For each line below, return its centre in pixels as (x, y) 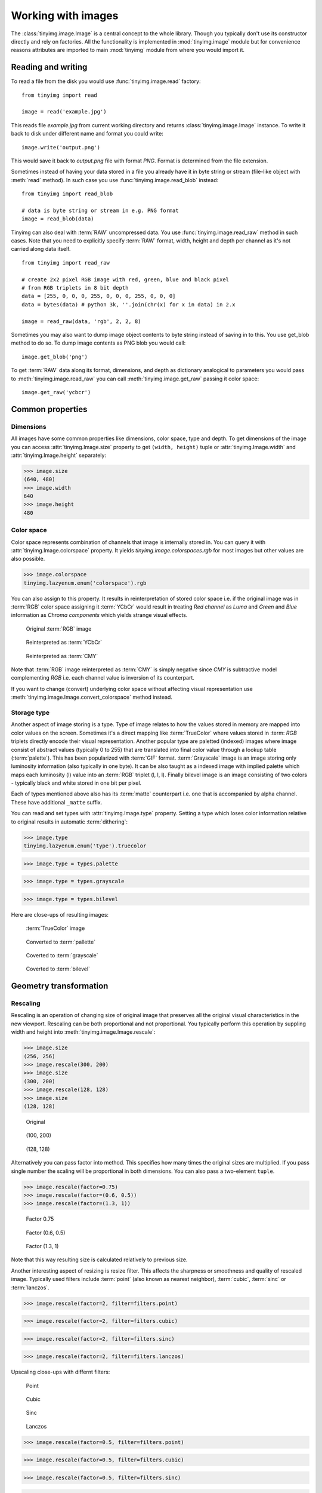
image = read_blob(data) (58, 219)
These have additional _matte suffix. (57, 802)
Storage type (30, 712)
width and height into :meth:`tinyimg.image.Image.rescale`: (83, 1032)
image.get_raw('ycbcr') (56, 392)
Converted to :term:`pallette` (61, 942)
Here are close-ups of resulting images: (60, 914)
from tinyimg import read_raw (66, 262)
